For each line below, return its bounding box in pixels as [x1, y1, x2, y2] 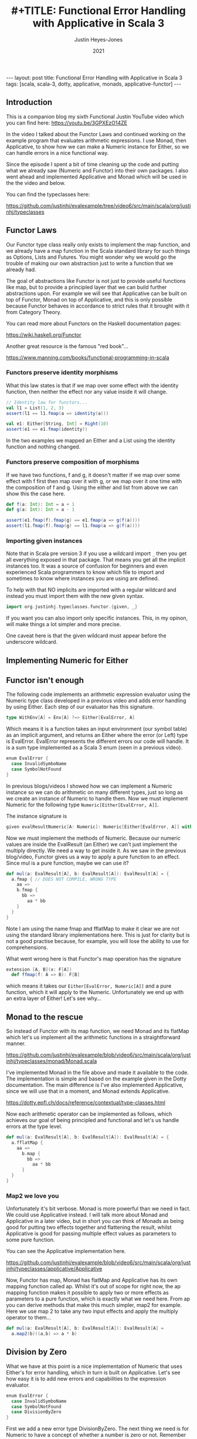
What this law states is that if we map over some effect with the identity [6, 381, 179, 389]
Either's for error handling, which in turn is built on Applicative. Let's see [6, 1369, 181, 1376]
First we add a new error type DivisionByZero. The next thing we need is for [6, 1425, 189, 1433]
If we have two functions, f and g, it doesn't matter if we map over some [6, 471, 180, 478]
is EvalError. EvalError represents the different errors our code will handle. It [6, 738, 189, 745]
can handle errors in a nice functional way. [6, 149, 109, 156]
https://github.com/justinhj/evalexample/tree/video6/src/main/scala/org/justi [6, 202, 191, 209]
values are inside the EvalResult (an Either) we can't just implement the [6, 840, 178, 847]
